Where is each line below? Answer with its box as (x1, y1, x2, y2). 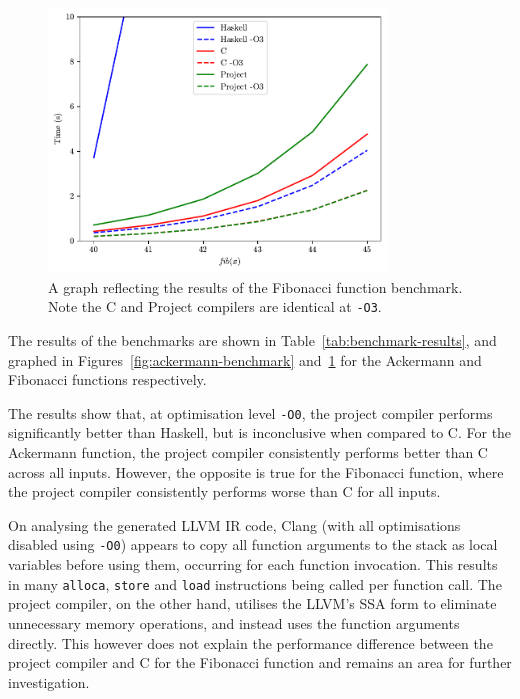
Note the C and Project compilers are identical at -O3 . (48, 296, 382, 317)
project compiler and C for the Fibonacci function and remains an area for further (8, 652, 512, 673)
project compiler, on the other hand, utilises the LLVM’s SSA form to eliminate (8, 593, 497, 614)
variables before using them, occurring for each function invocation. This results (8, 554, 498, 575)
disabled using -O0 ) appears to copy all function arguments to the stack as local (8, 534, 498, 555)
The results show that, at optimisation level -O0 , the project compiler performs (8, 402, 493, 423)
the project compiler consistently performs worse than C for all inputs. (8, 481, 441, 502)
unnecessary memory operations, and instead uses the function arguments (8, 612, 460, 633)
